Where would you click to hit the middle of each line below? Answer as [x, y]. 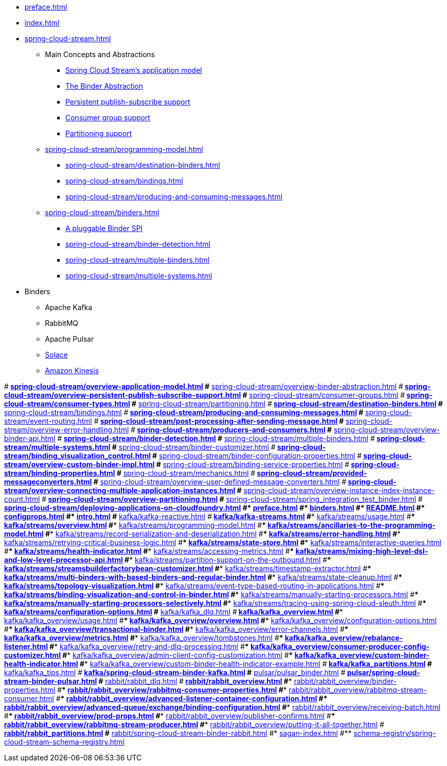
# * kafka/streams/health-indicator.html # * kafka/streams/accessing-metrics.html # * [149, 551]
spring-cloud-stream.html [68, 39]
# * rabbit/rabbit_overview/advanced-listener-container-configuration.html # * [192, 698]
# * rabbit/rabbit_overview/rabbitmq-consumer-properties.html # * [172, 690]
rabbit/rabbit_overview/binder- [345, 681]
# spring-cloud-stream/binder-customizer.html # [194, 447]
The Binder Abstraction [104, 86]
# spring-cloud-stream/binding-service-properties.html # [253, 464]
